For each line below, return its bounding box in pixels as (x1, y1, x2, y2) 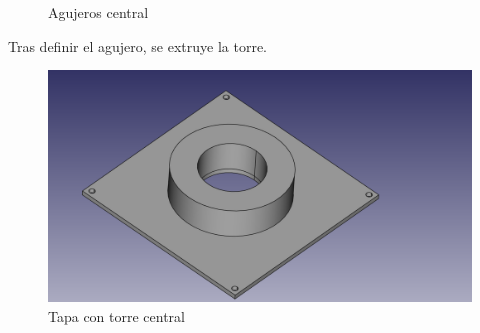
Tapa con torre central (48, 305, 186, 326)
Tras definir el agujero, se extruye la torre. (8, 35, 267, 56)
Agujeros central (48, 2, 149, 22)
